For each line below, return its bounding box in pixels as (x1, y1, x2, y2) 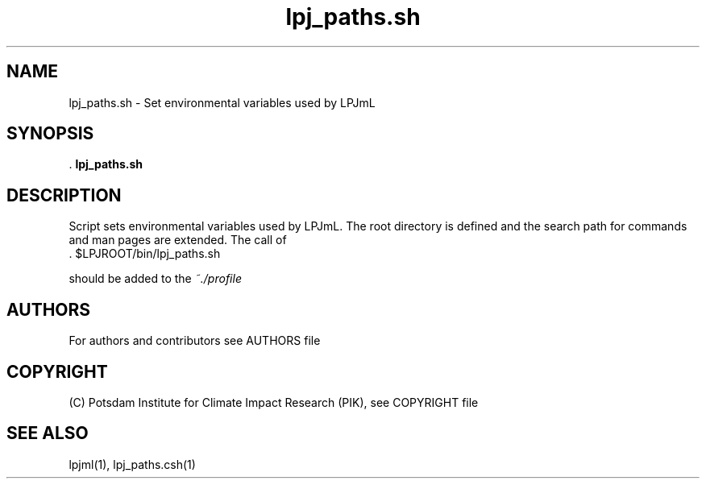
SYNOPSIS (6, 123, 94, 144)
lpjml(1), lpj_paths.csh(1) (69, 457, 196, 471)
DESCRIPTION (6, 184, 122, 205)
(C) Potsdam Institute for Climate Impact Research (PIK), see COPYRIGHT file (69, 395, 479, 409)
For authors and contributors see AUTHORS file (69, 334, 321, 348)
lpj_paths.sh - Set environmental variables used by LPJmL (69, 95, 376, 110)
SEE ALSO (6, 423, 89, 444)
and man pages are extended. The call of (69, 233, 287, 247)
